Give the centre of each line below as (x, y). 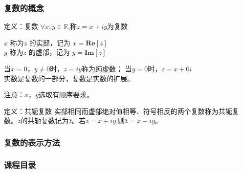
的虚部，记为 (49, 52)
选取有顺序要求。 (66, 95)
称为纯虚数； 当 (107, 68)
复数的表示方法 (32, 142)
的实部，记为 (50, 42)
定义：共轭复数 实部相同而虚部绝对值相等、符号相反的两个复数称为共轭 (118, 111)
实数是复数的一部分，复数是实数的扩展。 (69, 78)
